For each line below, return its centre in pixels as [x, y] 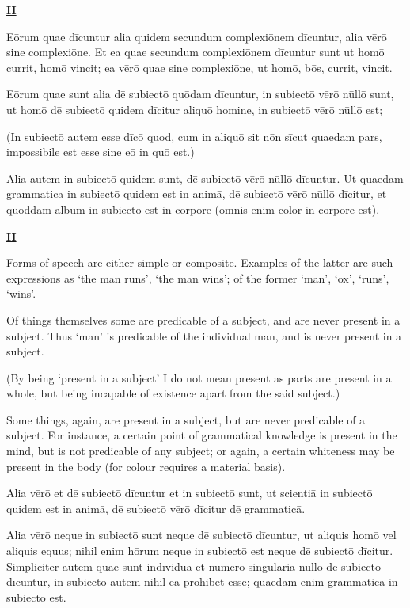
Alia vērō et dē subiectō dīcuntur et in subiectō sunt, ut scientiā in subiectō [190, 493]
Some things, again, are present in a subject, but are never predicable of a [186, 419]
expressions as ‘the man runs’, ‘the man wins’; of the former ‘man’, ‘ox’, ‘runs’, [198, 277]
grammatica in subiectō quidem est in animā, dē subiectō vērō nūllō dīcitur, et [197, 194]
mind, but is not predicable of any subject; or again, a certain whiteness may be [201, 451]
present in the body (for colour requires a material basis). [146, 466]
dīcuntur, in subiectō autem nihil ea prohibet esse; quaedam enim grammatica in [202, 581]
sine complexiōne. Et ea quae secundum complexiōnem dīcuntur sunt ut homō [196, 52]
